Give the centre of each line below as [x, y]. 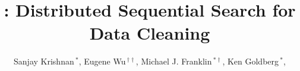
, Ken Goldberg [251, 61]
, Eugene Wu [102, 61]
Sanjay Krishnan [44, 61]
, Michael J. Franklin [174, 61]
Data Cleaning [150, 33]
